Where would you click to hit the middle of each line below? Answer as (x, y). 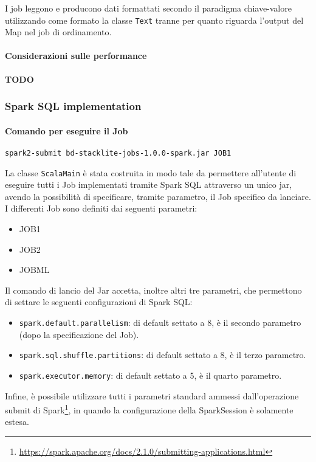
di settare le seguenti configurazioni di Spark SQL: (99, 302)
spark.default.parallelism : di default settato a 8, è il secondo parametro (160, 322)
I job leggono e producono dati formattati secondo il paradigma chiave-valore (148, 8)
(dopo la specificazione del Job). (79, 334)
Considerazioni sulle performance (76, 56)
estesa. (17, 422)
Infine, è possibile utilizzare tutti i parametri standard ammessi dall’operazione (152, 395)
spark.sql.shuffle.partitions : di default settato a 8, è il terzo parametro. (163, 355)
